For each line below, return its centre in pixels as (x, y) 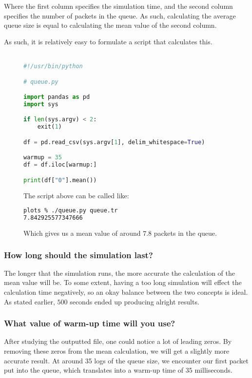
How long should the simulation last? (78, 255)
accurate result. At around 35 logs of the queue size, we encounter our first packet (126, 360)
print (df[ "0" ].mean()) (60, 180)
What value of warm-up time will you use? (90, 323)
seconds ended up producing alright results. (135, 301)
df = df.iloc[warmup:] (60, 165)
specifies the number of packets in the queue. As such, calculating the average (120, 15)
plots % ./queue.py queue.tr (71, 211)
